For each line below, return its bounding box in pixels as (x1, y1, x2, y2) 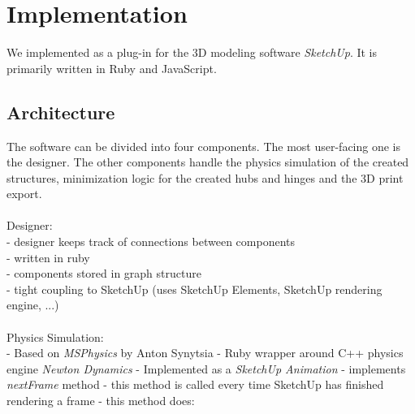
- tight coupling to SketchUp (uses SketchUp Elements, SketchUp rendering (6, 280, 383, 297)
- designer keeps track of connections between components (6, 233, 295, 250)
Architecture (6, 99, 115, 124)
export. (6, 185, 42, 202)
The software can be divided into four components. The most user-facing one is (6, 137, 401, 154)
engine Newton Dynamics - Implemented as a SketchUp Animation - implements (6, 360, 406, 377)
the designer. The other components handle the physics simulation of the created (6, 153, 409, 170)
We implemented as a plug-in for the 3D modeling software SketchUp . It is (6, 44, 378, 61)
